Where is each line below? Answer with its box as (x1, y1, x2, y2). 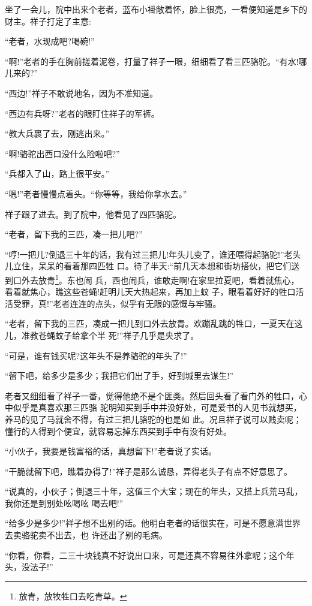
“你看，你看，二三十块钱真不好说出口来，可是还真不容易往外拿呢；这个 (5, 548, 286, 561)
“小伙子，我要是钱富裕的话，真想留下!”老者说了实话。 (5, 445, 217, 457)
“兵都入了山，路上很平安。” (5, 167, 110, 180)
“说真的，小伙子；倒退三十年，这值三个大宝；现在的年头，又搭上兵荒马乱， (5, 485, 303, 498)
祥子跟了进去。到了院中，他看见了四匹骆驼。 (5, 207, 181, 220)
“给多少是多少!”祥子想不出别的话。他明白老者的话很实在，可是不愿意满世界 (5, 517, 301, 529)
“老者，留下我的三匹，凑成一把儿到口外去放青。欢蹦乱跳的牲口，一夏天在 (5, 317, 295, 330)
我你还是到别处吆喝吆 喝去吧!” (5, 496, 124, 509)
